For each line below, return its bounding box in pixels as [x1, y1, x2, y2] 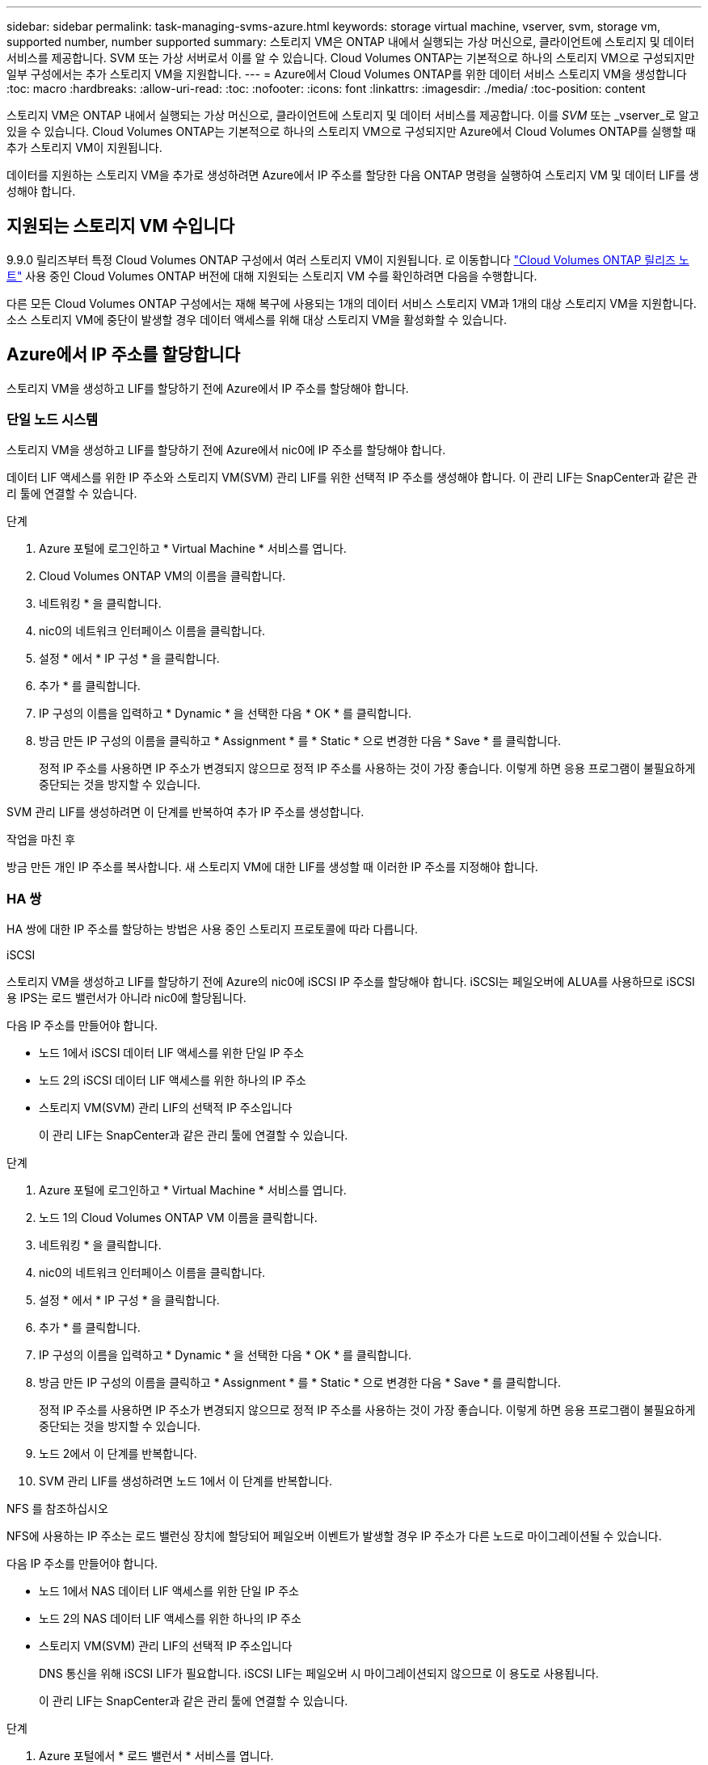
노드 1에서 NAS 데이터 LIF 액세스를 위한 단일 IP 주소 [39, 1584, 299, 1599]
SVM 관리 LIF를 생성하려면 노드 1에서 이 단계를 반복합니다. [39, 1474, 332, 1489]
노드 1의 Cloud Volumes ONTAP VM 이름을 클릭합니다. [39, 1211, 318, 1225]
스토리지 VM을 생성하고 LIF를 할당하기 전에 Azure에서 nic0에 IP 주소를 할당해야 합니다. [6, 443, 446, 457]
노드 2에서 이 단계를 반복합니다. [39, 1447, 197, 1461]
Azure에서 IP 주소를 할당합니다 [6, 344, 240, 365]
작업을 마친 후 [6, 832, 76, 847]
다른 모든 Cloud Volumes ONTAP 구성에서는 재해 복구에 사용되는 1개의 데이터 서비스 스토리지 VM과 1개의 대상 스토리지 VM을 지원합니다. [6, 296, 697, 310]
